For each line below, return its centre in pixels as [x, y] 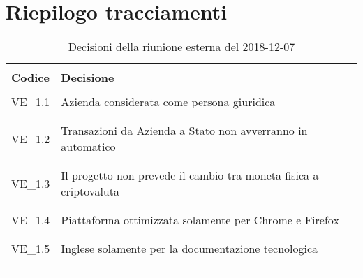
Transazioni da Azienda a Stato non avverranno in [184, 131]
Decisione [88, 78]
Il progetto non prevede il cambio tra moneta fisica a [190, 175]
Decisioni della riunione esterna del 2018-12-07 [181, 47]
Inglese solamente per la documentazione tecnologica [190, 249]
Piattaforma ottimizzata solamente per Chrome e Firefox [200, 220]
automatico [88, 147]
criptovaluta [90, 191]
